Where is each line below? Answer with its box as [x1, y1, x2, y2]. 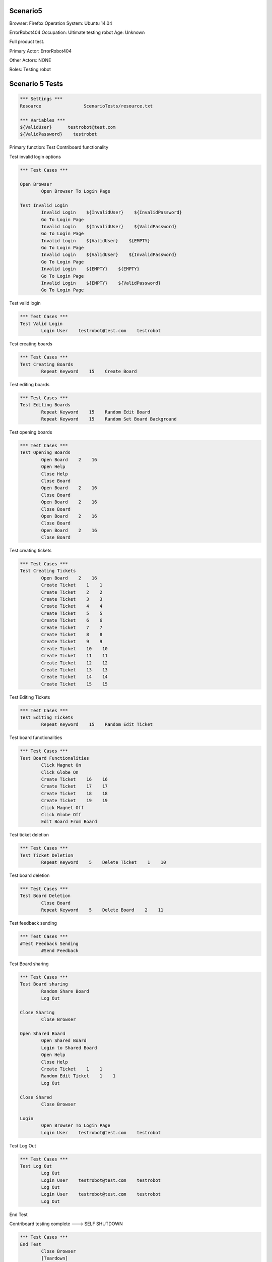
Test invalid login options [9, 153, 61, 160]
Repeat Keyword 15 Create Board [41, 369, 137, 374]
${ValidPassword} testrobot [20, 131, 98, 137]
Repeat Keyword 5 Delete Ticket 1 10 [41, 860, 166, 865]
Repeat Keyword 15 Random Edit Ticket [41, 722, 153, 727]
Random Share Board [41, 988, 89, 994]
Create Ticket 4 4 [41, 603, 103, 609]
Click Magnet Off [41, 805, 84, 810]
